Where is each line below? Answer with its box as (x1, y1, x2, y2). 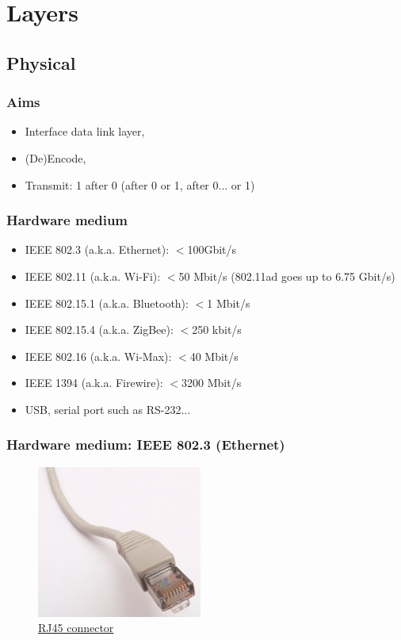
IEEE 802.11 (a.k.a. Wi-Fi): (25, 267, 161, 284)
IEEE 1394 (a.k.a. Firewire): (25, 374, 163, 391)
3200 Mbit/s (181, 374, 242, 391)
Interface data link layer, (25, 123, 145, 140)
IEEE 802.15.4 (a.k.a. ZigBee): (25, 321, 174, 338)
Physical (6, 50, 76, 75)
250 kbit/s (192, 321, 242, 338)
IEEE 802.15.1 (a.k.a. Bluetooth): (25, 294, 189, 311)
